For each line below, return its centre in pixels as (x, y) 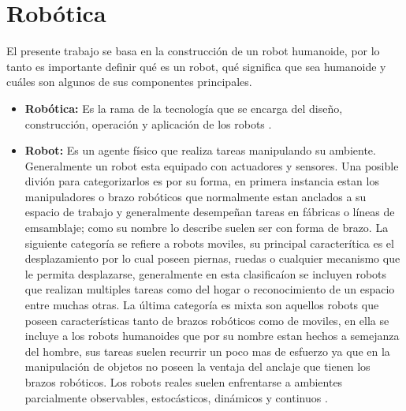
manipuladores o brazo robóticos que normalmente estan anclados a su (196, 196)
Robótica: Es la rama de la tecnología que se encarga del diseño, (184, 108)
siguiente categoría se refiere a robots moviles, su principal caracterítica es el (209, 243)
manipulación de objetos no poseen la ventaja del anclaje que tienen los (197, 366)
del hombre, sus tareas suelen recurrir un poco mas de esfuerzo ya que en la (207, 351)
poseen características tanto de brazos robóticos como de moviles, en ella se (207, 320)
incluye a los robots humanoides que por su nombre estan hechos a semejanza (212, 336)
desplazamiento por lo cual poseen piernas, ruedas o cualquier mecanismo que (212, 258)
